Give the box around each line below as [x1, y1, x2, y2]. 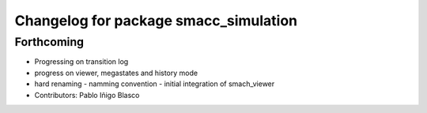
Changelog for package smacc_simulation [14, 12, 298, 29]
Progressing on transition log [34, 57, 129, 66]
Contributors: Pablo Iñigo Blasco [34, 90, 140, 100]
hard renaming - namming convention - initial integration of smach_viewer [34, 79, 275, 89]
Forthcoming [14, 35, 85, 49]
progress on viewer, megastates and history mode [34, 68, 198, 77]
